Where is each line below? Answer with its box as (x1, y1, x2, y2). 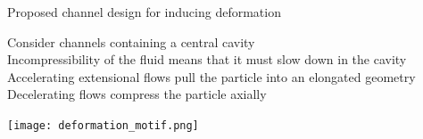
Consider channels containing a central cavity (7, 32, 255, 51)
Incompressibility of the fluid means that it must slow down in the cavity (7, 50, 407, 69)
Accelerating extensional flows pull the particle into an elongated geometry (7, 67, 416, 86)
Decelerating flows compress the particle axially (7, 85, 267, 103)
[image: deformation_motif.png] (7, 119, 199, 132)
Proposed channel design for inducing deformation (7, 3, 281, 20)
